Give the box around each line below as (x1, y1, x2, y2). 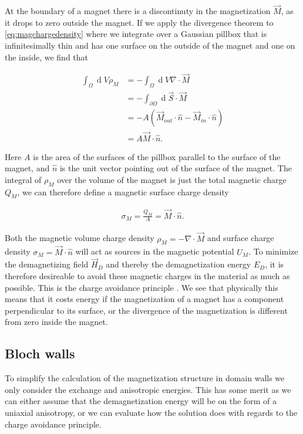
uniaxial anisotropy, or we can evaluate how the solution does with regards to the (5, 406, 298, 419)
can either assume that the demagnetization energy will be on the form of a (5, 395, 277, 407)
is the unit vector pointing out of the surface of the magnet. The (59, 162, 292, 174)
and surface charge (207, 232, 274, 244)
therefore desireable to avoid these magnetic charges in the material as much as (5, 270, 290, 282)
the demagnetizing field (5, 258, 89, 270)
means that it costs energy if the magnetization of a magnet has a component (5, 293, 284, 305)
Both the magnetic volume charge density (5, 232, 154, 244)
